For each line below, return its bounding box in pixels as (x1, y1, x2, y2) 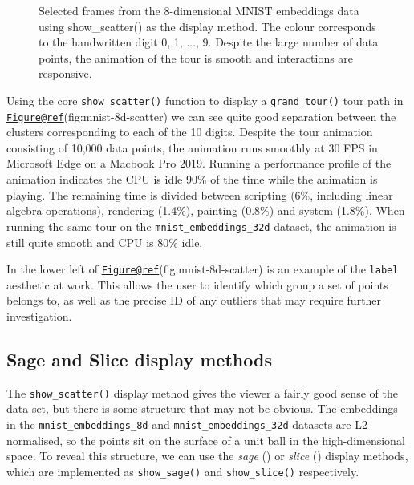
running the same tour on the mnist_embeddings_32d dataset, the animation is (6, 217, 396, 234)
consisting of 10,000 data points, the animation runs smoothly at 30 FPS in (6, 139, 378, 156)
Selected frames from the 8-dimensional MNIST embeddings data (39, 2, 359, 18)
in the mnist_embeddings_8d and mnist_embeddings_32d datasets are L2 (6, 415, 367, 432)
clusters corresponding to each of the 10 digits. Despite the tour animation (6, 123, 373, 140)
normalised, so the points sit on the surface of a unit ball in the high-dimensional (6, 431, 405, 448)
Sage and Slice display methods (6, 346, 272, 371)
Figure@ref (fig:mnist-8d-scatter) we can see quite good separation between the (6, 107, 396, 124)
